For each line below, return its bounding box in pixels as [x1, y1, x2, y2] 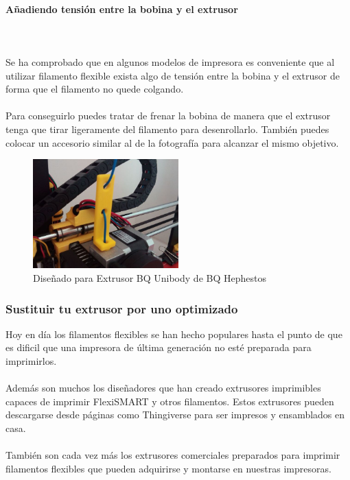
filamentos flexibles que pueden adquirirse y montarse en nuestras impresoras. [5, 461, 331, 475]
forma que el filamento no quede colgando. [5, 82, 184, 96]
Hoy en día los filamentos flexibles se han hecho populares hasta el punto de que [5, 326, 342, 341]
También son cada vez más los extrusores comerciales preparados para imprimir [5, 448, 340, 462]
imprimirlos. [5, 354, 57, 368]
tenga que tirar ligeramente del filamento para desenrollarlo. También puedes [5, 121, 329, 136]
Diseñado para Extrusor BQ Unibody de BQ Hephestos [33, 271, 266, 285]
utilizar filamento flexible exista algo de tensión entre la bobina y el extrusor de [5, 68, 340, 82]
